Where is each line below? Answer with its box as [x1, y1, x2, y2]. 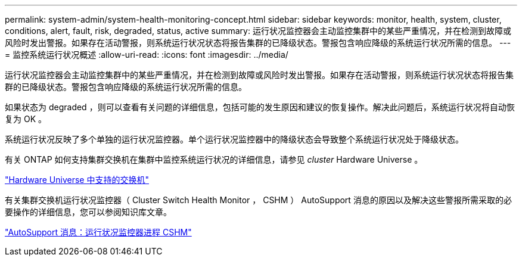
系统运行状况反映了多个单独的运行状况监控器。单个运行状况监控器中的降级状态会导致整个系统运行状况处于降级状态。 [5, 134, 464, 144]
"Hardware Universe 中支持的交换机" [5, 175, 149, 185]
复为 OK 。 [5, 114, 46, 124]
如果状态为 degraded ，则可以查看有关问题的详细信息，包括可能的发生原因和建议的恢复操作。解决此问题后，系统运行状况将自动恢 [5, 102, 515, 112]
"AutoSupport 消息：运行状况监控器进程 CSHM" [5, 227, 192, 237]
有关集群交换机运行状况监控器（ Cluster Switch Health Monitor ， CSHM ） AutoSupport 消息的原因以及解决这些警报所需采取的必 [5, 195, 512, 205]
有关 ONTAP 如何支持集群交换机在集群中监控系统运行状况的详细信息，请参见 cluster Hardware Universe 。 [5, 154, 423, 164]
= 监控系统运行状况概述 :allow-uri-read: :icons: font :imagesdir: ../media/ [5, 49, 288, 60]
